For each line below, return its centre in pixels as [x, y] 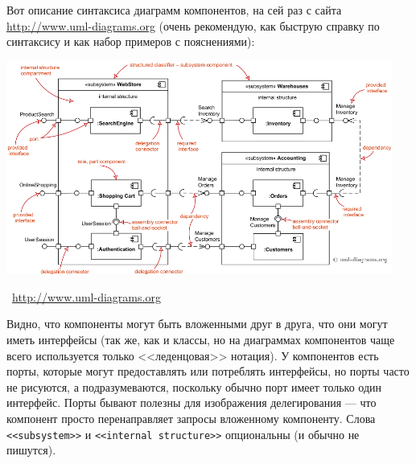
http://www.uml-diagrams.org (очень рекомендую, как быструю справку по [193, 25]
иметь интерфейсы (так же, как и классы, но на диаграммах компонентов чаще [201, 339]
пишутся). [31, 450]
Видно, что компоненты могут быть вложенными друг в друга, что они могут [197, 324]
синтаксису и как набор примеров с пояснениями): [131, 41]
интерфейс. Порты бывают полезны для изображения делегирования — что [192, 402]
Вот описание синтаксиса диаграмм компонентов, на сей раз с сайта [174, 10]
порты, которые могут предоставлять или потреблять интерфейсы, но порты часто [208, 371]
